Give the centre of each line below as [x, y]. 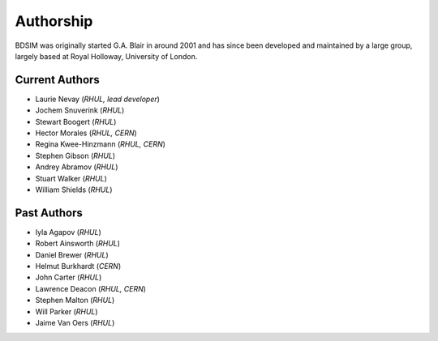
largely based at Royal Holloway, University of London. [106, 56]
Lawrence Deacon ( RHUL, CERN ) [90, 288]
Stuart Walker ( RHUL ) [71, 178]
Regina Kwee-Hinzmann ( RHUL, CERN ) [101, 144]
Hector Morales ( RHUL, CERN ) [86, 133]
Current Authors [58, 80]
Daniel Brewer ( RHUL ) [72, 254]
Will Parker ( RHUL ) [67, 311]
